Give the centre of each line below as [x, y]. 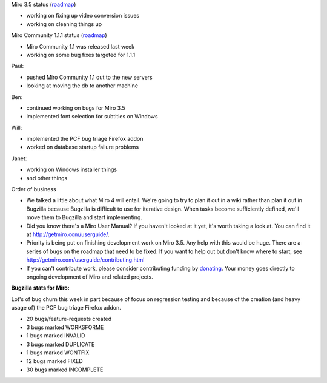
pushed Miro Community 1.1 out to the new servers [89, 77]
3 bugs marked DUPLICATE [61, 344]
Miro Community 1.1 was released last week [81, 46]
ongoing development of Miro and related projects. [90, 277]
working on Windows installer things [72, 169]
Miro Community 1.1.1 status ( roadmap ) [59, 35]
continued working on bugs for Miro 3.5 [76, 108]
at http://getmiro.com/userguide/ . [68, 234]
